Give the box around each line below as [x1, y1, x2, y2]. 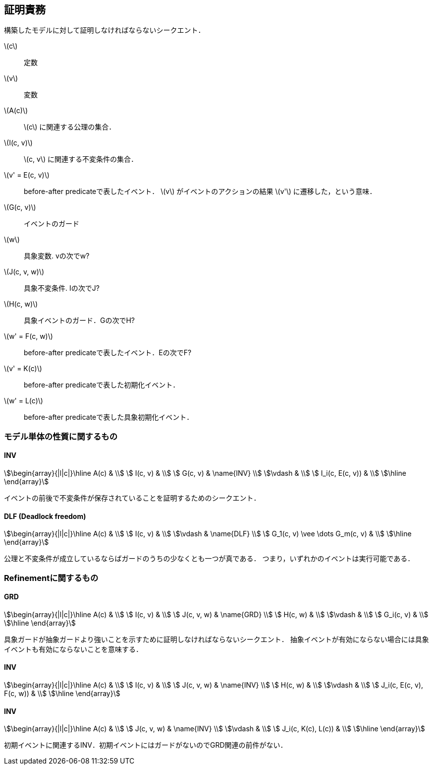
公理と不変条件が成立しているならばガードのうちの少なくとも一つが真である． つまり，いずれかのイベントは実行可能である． [4, 554, 415, 563]
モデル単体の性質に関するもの [4, 431, 118, 442]
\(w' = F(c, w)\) [4, 332, 53, 341]
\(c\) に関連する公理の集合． [24, 123, 116, 131]
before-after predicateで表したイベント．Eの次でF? [24, 348, 192, 357]
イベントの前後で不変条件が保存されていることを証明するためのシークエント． [4, 494, 261, 503]
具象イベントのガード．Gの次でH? [24, 316, 135, 325]
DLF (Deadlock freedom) [4, 512, 86, 520]
